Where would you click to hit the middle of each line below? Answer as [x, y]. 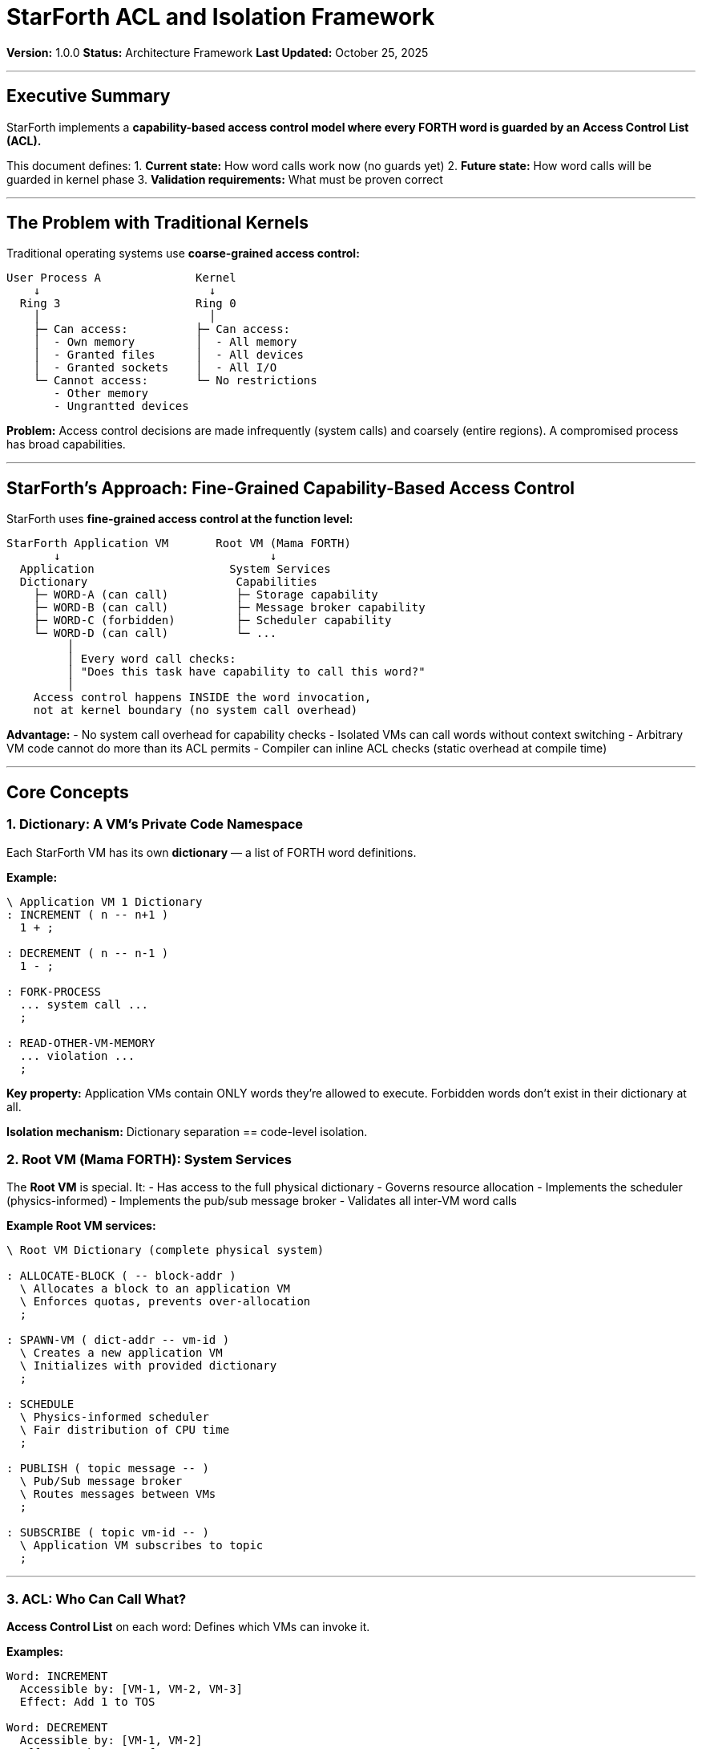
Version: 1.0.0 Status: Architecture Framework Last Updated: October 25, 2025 [218, 52]
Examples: [35, 1652]
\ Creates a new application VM [121, 1353]
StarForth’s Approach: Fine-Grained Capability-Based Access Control [291, 488]
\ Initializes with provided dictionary [148, 1366]
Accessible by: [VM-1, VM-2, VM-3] [131, 1689]
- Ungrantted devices [121, 406]
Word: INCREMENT [57, 1676]
